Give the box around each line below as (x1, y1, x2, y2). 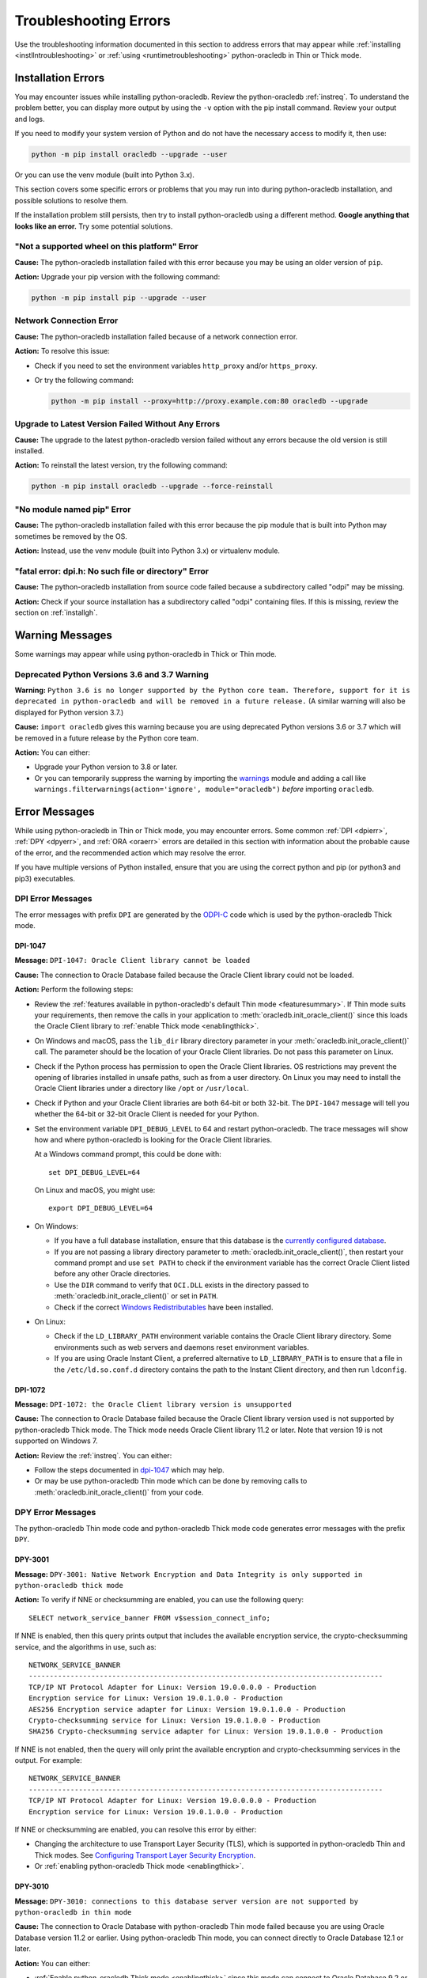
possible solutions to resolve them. (14, 195, 128, 205)
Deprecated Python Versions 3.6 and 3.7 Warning (14, 669, 210, 680)
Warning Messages (14, 628, 112, 642)
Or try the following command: (34, 375, 134, 385)
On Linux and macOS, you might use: (34, 1185, 156, 1195)
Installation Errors (14, 71, 105, 85)
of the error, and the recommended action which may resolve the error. (14, 847, 247, 858)
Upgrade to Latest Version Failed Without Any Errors (14, 419, 221, 430)
